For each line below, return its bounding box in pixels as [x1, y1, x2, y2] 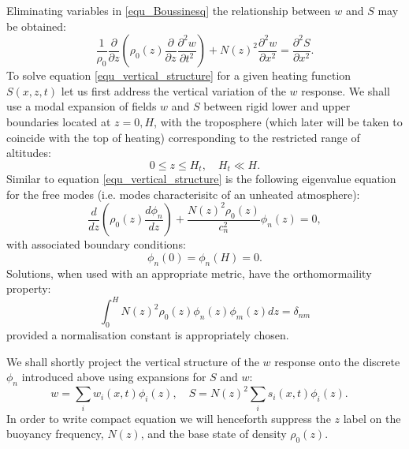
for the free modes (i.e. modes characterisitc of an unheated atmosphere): [6, 185, 360, 202]
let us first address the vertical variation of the [61, 82, 286, 99]
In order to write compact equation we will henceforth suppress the [6, 410, 331, 426]
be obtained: [6, 17, 66, 34]
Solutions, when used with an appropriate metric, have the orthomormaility [6, 264, 372, 281]
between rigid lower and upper [203, 98, 351, 114]
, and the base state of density [140, 425, 287, 442]
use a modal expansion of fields [6, 98, 157, 114]
